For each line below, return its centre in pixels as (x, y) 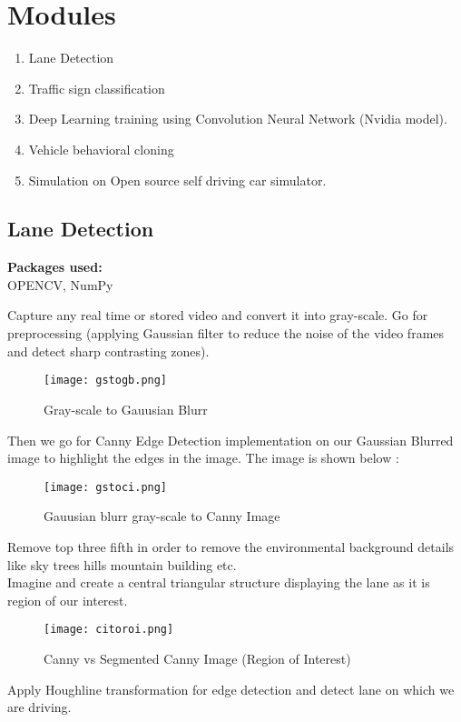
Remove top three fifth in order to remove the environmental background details (231, 546)
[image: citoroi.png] (109, 630)
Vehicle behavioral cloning (101, 149)
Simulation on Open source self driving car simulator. (177, 180)
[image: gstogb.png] (106, 381)
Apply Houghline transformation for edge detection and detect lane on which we (231, 689)
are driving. (39, 707)
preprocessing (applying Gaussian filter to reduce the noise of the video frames (226, 333)
